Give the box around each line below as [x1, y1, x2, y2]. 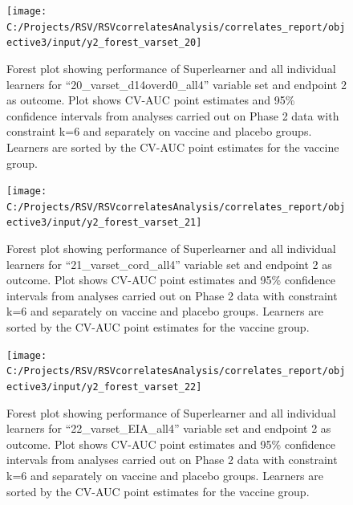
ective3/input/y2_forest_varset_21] [6, 217, 202, 229]
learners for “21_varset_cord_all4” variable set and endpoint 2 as [6, 255, 332, 272]
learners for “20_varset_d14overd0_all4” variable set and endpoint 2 [6, 75, 347, 92]
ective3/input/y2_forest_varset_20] [6, 37, 202, 49]
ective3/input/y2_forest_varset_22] [6, 381, 202, 393]
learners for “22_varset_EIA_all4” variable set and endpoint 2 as [6, 420, 331, 437]
